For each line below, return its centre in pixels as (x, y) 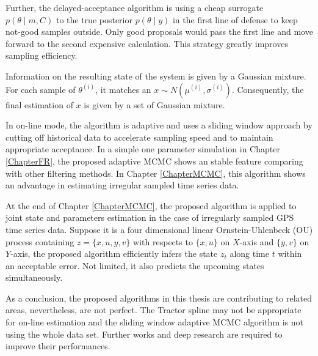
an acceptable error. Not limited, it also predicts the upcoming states (135, 265)
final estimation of (39, 104)
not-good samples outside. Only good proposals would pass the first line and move (159, 32)
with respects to (163, 241)
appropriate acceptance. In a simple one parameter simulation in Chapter (143, 149)
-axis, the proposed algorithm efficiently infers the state (114, 254)
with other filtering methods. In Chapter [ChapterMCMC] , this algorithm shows (156, 173)
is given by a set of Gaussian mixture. (154, 104)
